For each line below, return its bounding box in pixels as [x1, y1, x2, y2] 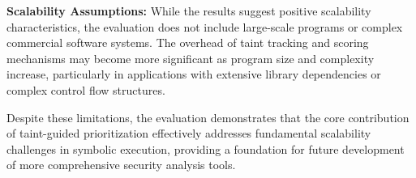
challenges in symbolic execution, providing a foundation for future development [6, 140, 405, 157]
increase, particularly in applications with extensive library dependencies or [6, 66, 381, 83]
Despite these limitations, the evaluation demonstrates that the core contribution [6, 108, 410, 125]
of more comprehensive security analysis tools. [6, 156, 236, 173]
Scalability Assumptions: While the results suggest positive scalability [6, 2, 371, 19]
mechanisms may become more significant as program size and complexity [6, 49, 375, 66]
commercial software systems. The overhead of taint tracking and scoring [6, 34, 369, 51]
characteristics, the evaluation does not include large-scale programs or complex [6, 18, 403, 35]
